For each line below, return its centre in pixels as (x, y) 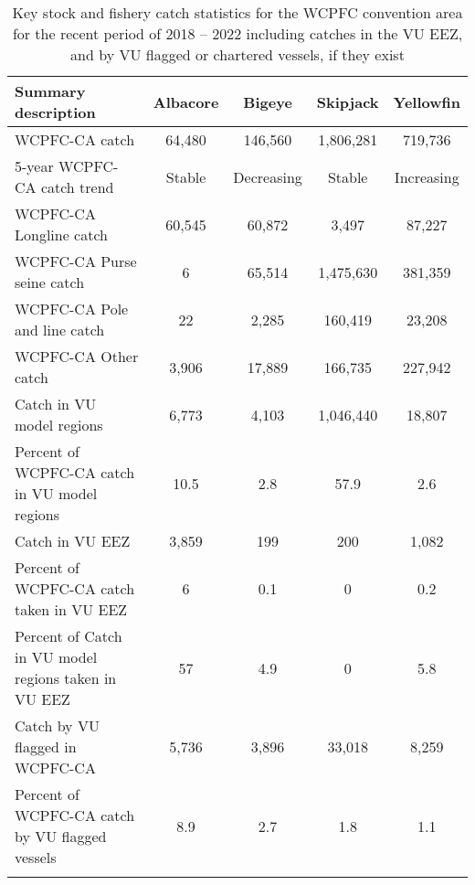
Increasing (427, 176)
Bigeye (268, 101)
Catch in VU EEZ (73, 541)
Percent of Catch (69, 636)
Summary (50, 91)
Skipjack (348, 101)
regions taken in (66, 678)
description (55, 112)
